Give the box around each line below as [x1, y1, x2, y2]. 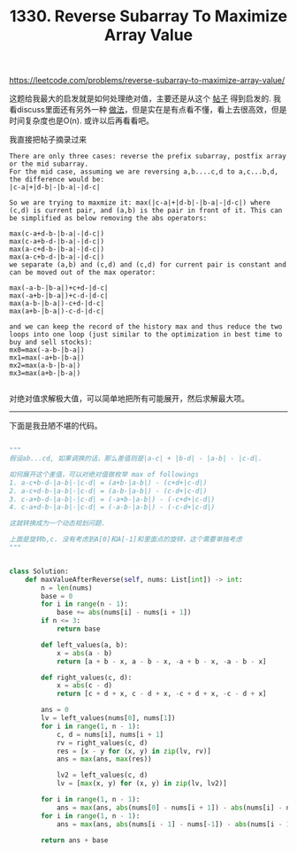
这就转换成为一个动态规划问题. [9, 519, 106, 528]
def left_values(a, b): [41, 640, 128, 649]
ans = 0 [41, 706, 69, 715]
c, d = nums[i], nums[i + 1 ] [56, 730, 164, 739]
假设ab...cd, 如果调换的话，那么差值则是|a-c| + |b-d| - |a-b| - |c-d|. [9, 454, 263, 463]
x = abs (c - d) [56, 681, 113, 690]
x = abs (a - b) [56, 648, 113, 657]
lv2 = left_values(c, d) [56, 771, 148, 780]
